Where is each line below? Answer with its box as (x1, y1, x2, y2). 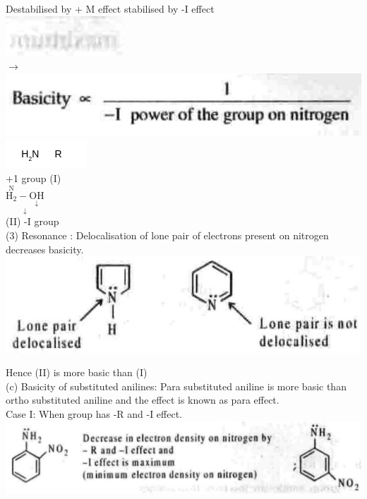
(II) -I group (6, 214, 59, 229)
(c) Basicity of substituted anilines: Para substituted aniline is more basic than (6, 378, 347, 393)
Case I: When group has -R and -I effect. (6, 406, 183, 421)
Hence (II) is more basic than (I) (6, 365, 148, 380)
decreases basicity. (6, 241, 84, 256)
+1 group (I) (6, 171, 61, 186)
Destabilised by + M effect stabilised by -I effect (6, 1, 215, 16)
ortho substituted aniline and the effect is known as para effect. (6, 392, 279, 407)
